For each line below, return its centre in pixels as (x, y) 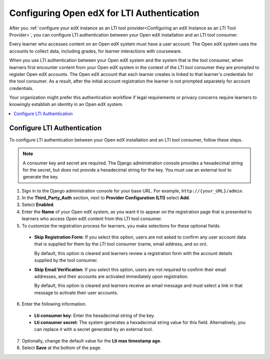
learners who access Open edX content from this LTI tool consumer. (92, 219)
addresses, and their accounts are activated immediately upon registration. (111, 276)
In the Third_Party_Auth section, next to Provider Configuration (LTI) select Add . (106, 198)
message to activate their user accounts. (76, 292)
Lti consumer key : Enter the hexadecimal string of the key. (94, 315)
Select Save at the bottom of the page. (62, 348)
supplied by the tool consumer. (66, 260)
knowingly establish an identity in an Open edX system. (66, 104)
